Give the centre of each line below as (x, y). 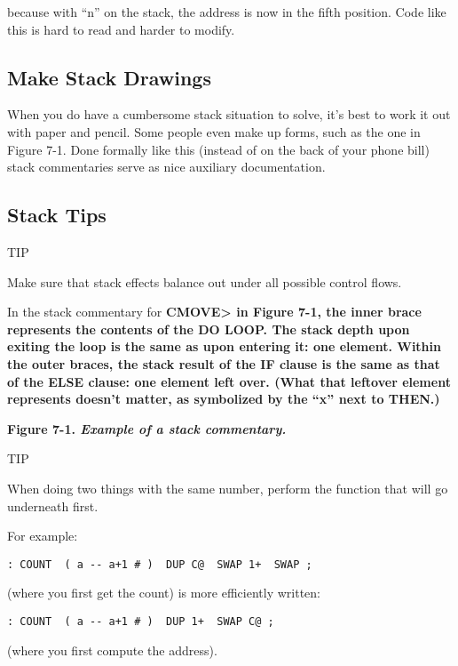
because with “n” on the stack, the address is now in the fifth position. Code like (227, 12)
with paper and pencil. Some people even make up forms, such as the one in (214, 131)
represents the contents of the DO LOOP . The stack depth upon (209, 329)
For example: (43, 536)
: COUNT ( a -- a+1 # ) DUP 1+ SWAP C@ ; (141, 621)
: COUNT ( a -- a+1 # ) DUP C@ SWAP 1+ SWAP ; (160, 564)
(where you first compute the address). (112, 650)
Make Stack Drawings (109, 77)
